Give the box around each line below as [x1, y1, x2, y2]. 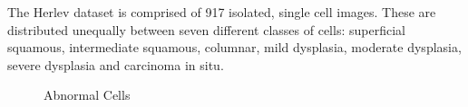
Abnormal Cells [44, 85, 131, 104]
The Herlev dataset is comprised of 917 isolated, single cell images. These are [7, 3, 436, 21]
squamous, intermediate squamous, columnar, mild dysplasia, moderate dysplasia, [7, 38, 462, 57]
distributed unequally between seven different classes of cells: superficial [7, 20, 405, 39]
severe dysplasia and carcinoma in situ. [7, 55, 224, 74]
